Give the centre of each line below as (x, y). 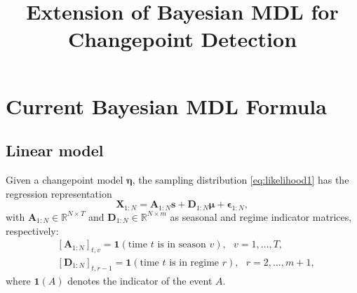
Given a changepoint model (65, 179)
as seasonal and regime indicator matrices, (261, 216)
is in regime (194, 263)
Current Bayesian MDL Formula (166, 105)
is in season (182, 245)
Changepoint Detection (182, 39)
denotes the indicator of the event (140, 280)
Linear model (55, 150)
